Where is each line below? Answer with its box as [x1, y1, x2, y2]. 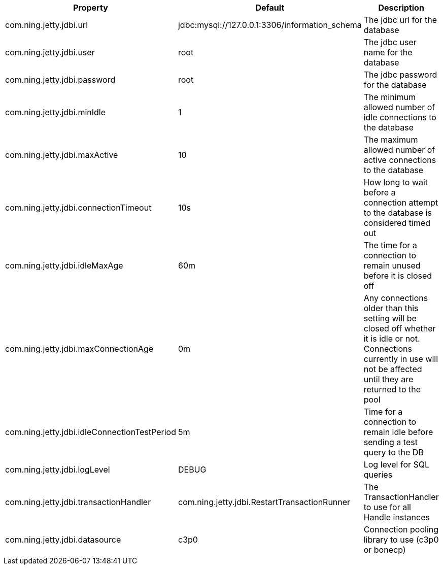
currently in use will [363, 354, 438, 364]
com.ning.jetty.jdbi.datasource [5, 534, 121, 545]
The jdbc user [363, 37, 417, 47]
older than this [363, 303, 419, 313]
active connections [363, 155, 436, 165]
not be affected [363, 364, 422, 374]
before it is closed [363, 271, 432, 281]
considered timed [363, 218, 430, 228]
